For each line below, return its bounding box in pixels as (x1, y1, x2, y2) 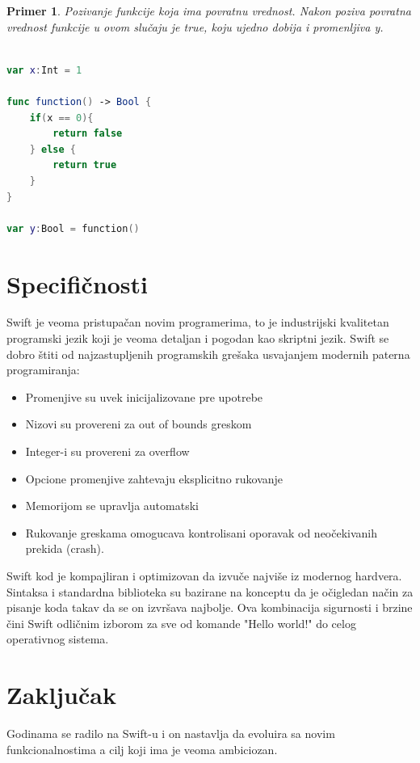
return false (52, 128, 123, 140)
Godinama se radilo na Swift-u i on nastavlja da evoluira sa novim (6, 725, 335, 742)
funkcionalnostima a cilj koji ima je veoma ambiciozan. (6, 740, 278, 757)
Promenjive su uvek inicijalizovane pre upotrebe (25, 388, 263, 405)
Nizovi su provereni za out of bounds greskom (25, 415, 252, 432)
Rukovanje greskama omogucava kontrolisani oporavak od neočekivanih (25, 524, 378, 541)
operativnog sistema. (6, 630, 109, 647)
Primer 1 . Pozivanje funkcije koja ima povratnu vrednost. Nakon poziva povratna (6, 2, 411, 19)
